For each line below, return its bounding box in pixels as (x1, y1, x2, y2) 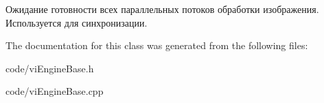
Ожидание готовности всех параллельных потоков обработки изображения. (5, 2, 319, 16)
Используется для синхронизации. (5, 15, 148, 29)
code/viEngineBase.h (5, 61, 94, 75)
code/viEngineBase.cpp (5, 84, 104, 98)
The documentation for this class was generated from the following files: (5, 38, 308, 53)
